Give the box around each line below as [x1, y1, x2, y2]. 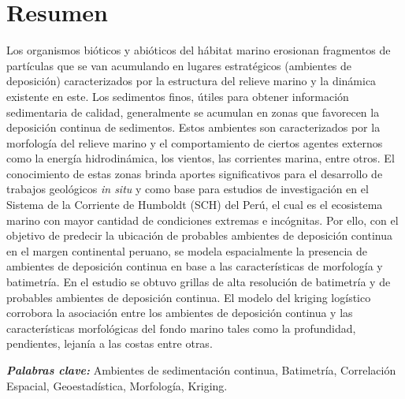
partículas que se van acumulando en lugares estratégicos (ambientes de [6, 57, 352, 73]
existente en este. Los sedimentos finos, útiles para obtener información [6, 88, 349, 104]
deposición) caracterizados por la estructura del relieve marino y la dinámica [6, 73, 377, 89]
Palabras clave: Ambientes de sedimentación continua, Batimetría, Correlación [6, 362, 396, 378]
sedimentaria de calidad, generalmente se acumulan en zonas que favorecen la [6, 103, 380, 120]
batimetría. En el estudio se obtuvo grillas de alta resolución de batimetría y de [6, 274, 391, 290]
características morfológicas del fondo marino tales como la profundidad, [6, 319, 356, 336]
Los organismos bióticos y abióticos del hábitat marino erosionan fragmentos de [6, 42, 391, 58]
